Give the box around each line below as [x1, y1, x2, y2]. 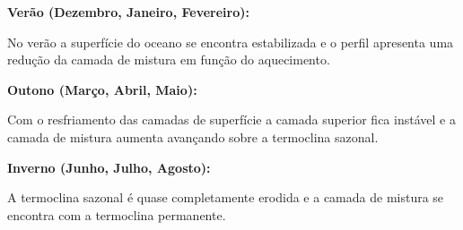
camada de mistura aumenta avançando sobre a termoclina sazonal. [7, 127, 379, 146]
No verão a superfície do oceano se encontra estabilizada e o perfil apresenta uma [7, 32, 454, 51]
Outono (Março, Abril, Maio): [7, 80, 197, 98]
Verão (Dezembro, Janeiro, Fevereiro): [7, 3, 249, 21]
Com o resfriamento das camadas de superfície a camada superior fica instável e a [7, 110, 456, 129]
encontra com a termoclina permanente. [7, 205, 226, 224]
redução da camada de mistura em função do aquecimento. [7, 50, 330, 69]
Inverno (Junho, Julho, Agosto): [7, 158, 211, 176]
